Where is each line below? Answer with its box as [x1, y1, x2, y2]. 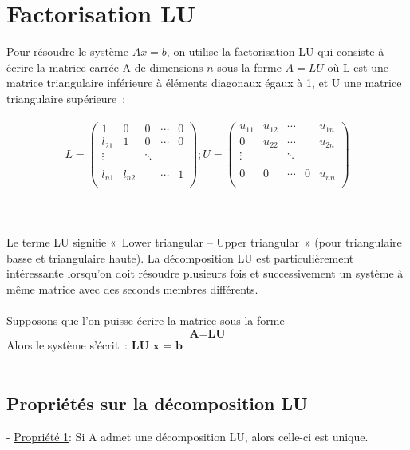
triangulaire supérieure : [6, 89, 126, 106]
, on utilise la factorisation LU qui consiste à [166, 43, 384, 60]
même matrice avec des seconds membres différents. [6, 280, 258, 297]
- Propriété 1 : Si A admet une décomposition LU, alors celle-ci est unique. [6, 428, 369, 444]
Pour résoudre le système [6, 43, 128, 60]
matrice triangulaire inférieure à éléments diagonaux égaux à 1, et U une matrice [6, 74, 402, 91]
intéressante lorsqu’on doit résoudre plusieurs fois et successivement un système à [6, 265, 404, 282]
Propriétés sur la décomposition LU [6, 391, 308, 416]
